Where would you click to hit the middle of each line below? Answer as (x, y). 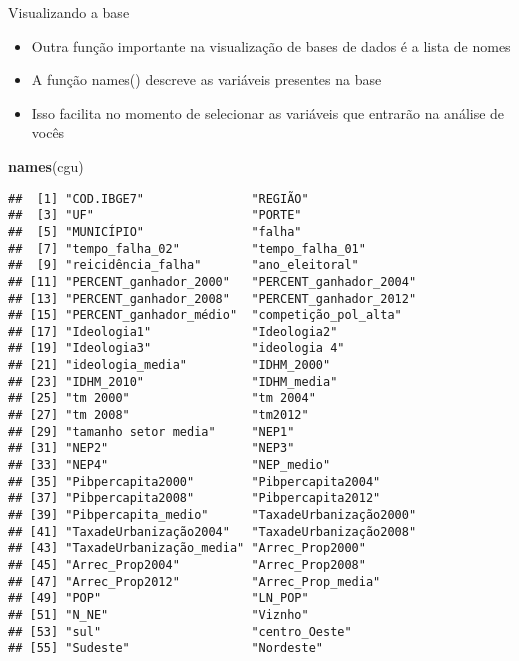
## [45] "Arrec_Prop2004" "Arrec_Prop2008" (187, 565)
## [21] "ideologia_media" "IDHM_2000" (169, 365)
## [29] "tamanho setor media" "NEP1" (151, 431)
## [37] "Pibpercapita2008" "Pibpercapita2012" (194, 498)
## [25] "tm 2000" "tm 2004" (162, 398)
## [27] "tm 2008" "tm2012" (158, 415)
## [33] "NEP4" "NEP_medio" (169, 465)
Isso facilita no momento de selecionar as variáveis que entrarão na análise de (268, 112)
